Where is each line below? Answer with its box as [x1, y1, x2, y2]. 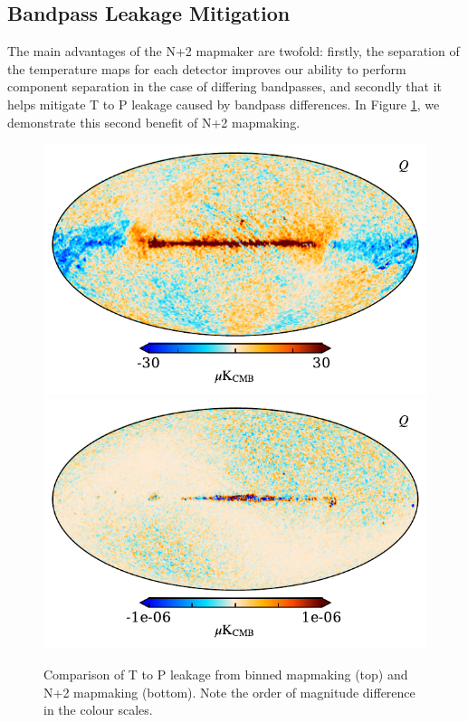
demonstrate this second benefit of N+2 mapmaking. [7, 112, 301, 131]
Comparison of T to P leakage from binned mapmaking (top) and [43, 664, 408, 683]
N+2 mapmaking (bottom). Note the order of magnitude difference [43, 682, 415, 701]
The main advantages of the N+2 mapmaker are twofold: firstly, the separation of [7, 42, 460, 61]
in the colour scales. [43, 700, 153, 719]
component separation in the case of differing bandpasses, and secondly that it [7, 77, 443, 96]
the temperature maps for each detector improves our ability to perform [7, 59, 406, 78]
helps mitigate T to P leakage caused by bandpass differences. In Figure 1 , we [7, 94, 440, 113]
